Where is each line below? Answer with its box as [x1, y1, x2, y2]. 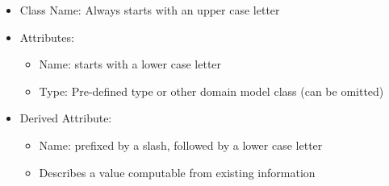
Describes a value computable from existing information [39, 163, 316, 180]
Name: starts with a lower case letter [39, 56, 222, 72]
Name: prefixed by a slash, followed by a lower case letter [39, 136, 323, 153]
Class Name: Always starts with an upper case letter [19, 2, 280, 18]
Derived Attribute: [19, 110, 112, 126]
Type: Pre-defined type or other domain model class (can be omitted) [39, 82, 384, 99]
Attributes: [19, 28, 74, 45]
